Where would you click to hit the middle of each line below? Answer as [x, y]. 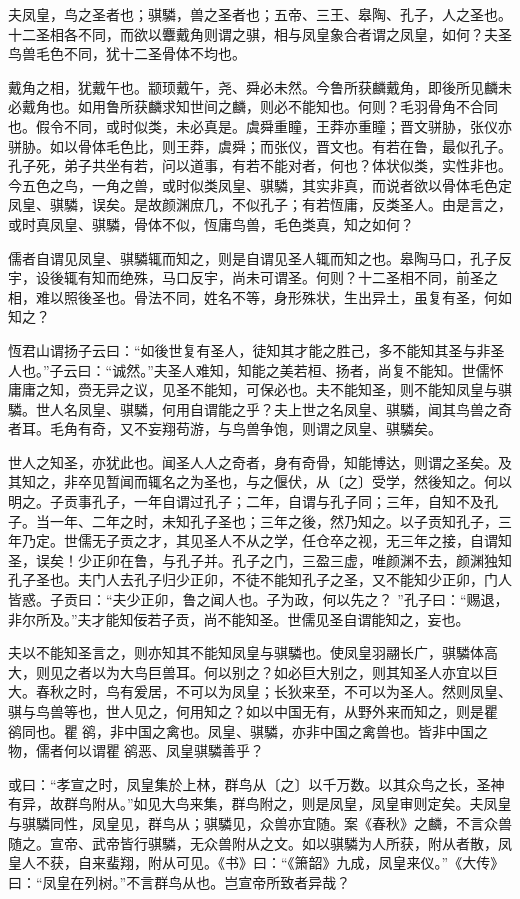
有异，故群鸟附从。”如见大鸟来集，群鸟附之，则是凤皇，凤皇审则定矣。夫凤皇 [260, 803]
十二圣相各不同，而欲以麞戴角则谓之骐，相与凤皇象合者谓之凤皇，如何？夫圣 [260, 33]
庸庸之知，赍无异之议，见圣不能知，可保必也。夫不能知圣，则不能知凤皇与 [253, 389]
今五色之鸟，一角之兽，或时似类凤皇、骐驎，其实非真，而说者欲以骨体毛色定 [260, 184]
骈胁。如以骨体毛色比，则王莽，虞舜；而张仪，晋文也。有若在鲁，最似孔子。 [260, 145]
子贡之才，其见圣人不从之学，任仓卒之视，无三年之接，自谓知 [308, 540]
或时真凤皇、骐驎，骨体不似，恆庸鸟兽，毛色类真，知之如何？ [211, 223]
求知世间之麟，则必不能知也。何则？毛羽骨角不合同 [329, 106]
